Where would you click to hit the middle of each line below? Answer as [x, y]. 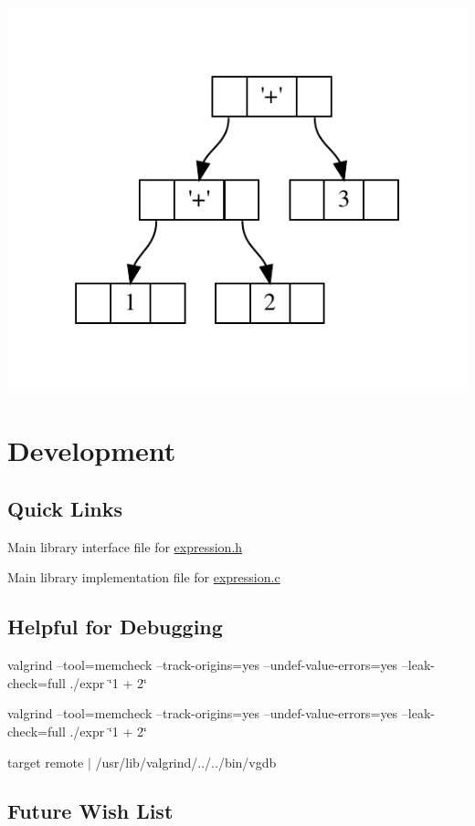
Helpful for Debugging [115, 627]
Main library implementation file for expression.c [144, 577]
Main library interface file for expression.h [125, 546]
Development [92, 450]
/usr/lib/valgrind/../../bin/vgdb [186, 762]
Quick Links [65, 508]
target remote [46, 762]
